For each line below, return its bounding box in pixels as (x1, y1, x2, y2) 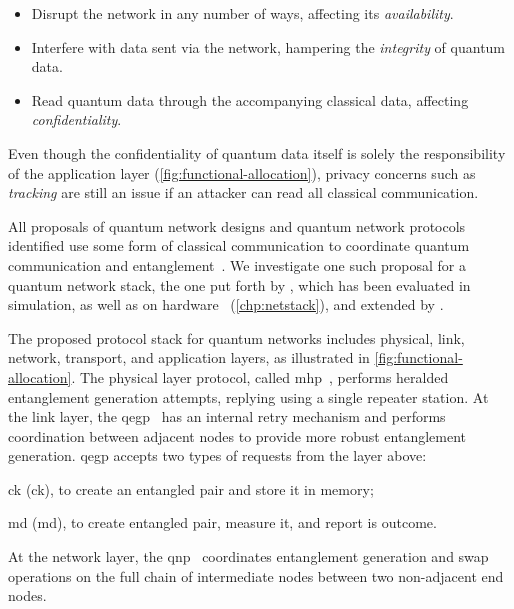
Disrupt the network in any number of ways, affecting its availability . (31, 3, 454, 23)
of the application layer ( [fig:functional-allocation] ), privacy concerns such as (8, 162, 476, 183)
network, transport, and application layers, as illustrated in (8, 347, 370, 368)
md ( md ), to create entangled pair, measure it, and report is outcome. (8, 512, 437, 533)
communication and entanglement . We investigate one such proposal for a (8, 254, 467, 275)
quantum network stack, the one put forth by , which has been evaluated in (8, 274, 471, 295)
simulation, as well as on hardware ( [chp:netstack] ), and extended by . (8, 294, 444, 315)
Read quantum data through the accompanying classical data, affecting (31, 89, 469, 110)
